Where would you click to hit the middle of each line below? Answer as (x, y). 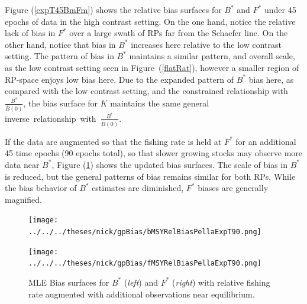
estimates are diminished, (138, 188)
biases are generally (233, 188)
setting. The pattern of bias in (59, 56)
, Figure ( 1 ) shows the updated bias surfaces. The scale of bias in (169, 164)
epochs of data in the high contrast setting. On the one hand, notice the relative (150, 21)
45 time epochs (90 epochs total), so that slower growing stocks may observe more (154, 153)
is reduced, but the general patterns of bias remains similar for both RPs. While (150, 176)
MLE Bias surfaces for (69, 282)
